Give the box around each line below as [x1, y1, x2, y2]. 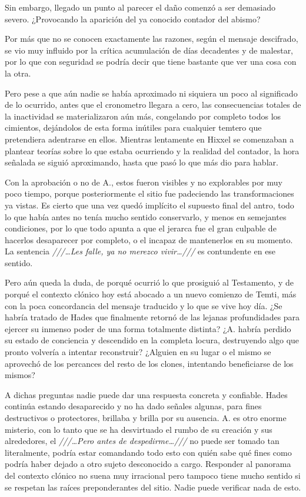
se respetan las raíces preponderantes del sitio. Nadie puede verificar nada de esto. [5, 481, 301, 493]
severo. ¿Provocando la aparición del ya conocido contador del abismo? [5, 12, 261, 25]
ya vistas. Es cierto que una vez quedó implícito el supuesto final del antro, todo [5, 198, 294, 211]
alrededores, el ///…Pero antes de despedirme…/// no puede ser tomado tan [5, 435, 280, 447]
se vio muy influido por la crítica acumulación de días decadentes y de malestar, [5, 44, 294, 56]
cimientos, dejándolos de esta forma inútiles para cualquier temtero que [5, 121, 262, 134]
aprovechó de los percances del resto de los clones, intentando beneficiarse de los [5, 357, 294, 369]
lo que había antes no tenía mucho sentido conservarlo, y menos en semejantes [5, 210, 287, 223]
